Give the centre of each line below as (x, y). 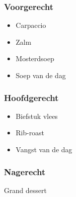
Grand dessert (25, 190)
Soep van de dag (41, 75)
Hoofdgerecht (31, 97)
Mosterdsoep (35, 58)
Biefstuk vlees (37, 116)
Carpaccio (31, 25)
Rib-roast (30, 133)
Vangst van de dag (44, 149)
